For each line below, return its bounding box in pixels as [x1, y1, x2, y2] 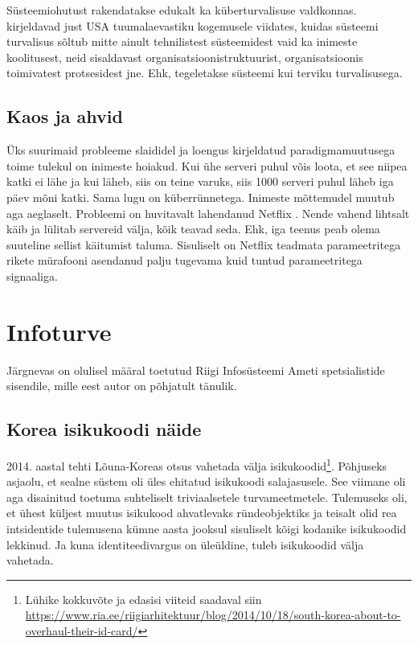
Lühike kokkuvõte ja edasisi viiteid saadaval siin [25, 590, 262, 607]
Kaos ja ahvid [6, 104, 123, 129]
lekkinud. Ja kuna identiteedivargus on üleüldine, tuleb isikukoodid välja [6, 536, 364, 553]
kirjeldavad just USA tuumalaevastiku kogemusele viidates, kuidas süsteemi [6, 17, 379, 34]
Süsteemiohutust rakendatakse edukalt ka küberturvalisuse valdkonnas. [6, 2, 357, 18]
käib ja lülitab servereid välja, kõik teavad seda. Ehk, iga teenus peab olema [6, 220, 380, 237]
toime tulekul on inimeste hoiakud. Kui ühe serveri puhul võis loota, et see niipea [6, 157, 408, 174]
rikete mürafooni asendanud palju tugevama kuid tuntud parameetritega [6, 252, 363, 269]
